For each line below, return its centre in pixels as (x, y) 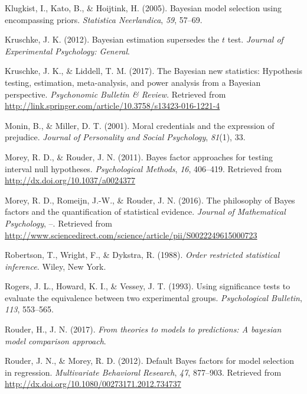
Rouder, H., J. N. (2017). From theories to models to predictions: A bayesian (143, 329)
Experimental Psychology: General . (68, 51)
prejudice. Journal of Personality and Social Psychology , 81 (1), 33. (125, 137)
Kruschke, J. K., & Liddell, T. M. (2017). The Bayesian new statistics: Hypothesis (153, 71)
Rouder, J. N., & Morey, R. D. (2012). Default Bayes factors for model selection (149, 361)
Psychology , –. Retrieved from (58, 223)
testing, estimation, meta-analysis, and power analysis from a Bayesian (133, 82)
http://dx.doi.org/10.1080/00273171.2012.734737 (93, 384)
